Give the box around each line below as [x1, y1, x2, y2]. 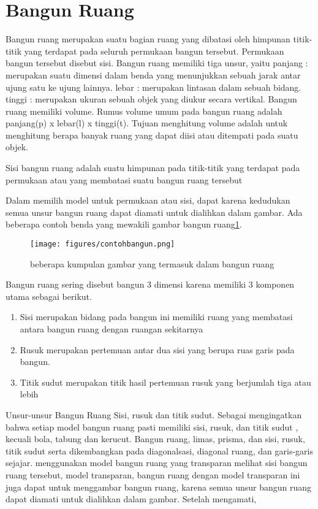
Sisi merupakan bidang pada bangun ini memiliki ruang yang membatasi [20, 310, 293, 323]
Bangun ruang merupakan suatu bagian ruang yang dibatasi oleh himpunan [6, 33, 290, 45]
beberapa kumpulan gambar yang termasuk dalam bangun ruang [30, 257, 274, 270]
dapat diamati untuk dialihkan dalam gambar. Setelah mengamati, [6, 492, 257, 505]
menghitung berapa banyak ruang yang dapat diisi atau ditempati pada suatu [6, 128, 298, 141]
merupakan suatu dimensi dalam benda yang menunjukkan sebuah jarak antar [6, 68, 301, 81]
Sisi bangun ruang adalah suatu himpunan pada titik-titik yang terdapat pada [6, 161, 300, 174]
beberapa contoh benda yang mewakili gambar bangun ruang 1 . [6, 218, 242, 231]
